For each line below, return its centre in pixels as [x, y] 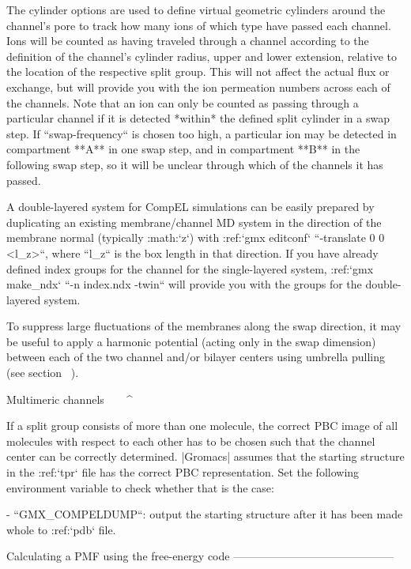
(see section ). [43, 373]
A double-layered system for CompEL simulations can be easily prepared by [190, 207]
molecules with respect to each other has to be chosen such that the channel [191, 441]
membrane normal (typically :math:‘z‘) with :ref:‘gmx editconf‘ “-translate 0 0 [196, 237]
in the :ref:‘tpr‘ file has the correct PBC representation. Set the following [183, 472]
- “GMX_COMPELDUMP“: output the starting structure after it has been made [205, 514]
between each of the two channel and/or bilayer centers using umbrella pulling [196, 357]
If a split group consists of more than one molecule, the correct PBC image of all [202, 426]
